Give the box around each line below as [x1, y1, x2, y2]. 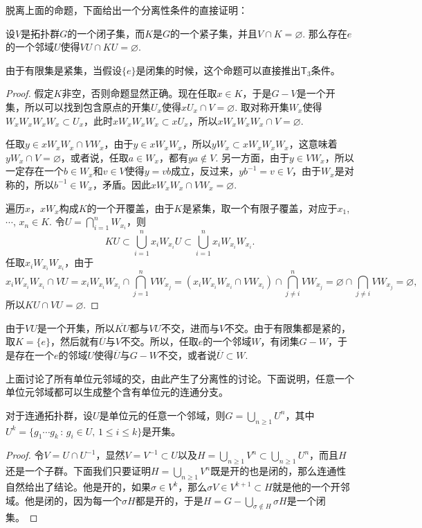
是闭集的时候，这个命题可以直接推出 [136, 62, 301, 77]
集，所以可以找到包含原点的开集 [6, 99, 151, 114]
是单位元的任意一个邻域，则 [99, 407, 226, 422]
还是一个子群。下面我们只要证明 [6, 464, 151, 478]
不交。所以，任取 [120, 334, 199, 349]
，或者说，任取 [60, 150, 129, 164]
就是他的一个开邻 [272, 479, 350, 494]
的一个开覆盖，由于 [86, 200, 174, 215]
